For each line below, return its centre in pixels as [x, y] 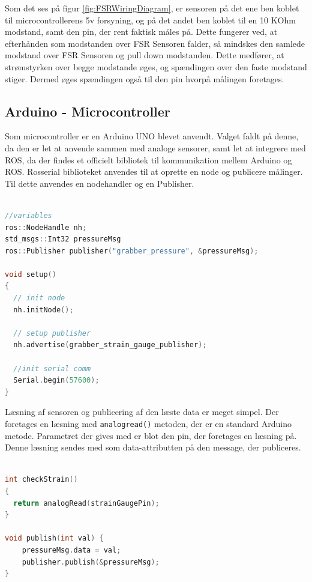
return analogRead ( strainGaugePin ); [86, 503]
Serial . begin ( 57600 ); [56, 380]
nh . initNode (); [43, 310]
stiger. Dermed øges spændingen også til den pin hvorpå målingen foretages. [145, 78]
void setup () [31, 274]
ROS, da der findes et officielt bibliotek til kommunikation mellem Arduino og [148, 159]
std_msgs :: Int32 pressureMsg [63, 239]
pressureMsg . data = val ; [71, 550]
